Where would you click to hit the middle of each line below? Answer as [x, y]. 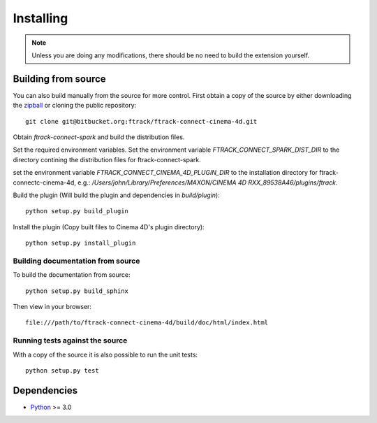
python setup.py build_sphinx [77, 291]
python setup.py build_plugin [77, 211]
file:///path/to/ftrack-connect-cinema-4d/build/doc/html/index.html [147, 323]
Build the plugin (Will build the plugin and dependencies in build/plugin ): [116, 195]
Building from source [59, 79]
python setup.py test [62, 370]
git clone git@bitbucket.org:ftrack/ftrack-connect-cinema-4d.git [141, 121]
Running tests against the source [70, 340]
